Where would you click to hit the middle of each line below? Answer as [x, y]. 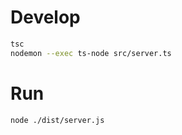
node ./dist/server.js [57, 120]
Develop [45, 17]
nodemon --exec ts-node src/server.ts [91, 53]
